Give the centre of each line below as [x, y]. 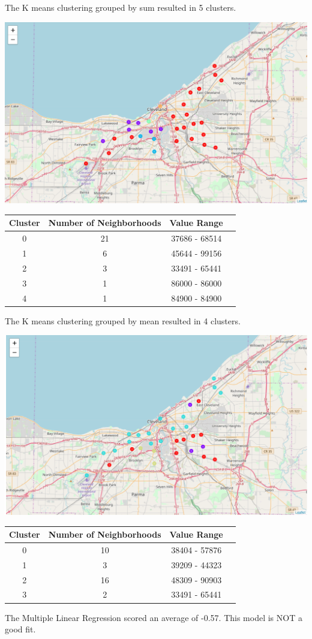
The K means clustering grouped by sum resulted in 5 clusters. [121, 7]
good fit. [20, 629]
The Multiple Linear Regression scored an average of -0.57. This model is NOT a [154, 617]
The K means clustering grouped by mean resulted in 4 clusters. [123, 320]
